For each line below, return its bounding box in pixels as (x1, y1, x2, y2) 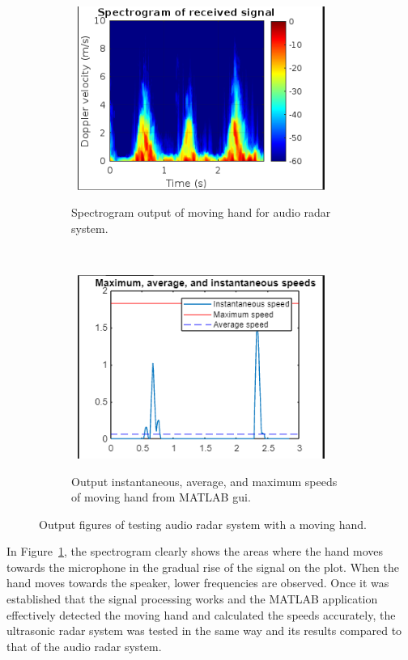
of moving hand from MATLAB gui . (71, 489, 251, 506)
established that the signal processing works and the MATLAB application (6, 590, 378, 607)
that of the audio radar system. (6, 637, 162, 654)
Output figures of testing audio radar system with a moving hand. (39, 515, 367, 532)
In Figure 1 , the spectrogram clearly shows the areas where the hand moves (6, 543, 384, 560)
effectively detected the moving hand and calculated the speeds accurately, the (6, 606, 396, 623)
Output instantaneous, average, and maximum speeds (71, 472, 338, 489)
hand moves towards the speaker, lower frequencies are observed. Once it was (6, 574, 389, 591)
